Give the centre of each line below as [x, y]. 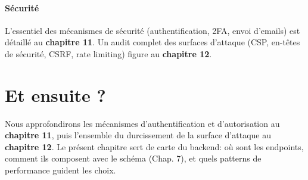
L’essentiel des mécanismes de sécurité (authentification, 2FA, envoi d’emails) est [153, 30]
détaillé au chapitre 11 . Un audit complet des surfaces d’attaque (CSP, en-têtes [153, 42]
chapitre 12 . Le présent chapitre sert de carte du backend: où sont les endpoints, [154, 146]
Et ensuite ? [55, 94]
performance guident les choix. [60, 170]
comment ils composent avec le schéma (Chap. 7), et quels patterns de [133, 158]
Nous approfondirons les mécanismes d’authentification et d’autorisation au [142, 123]
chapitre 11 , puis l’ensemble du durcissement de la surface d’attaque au [138, 135]
